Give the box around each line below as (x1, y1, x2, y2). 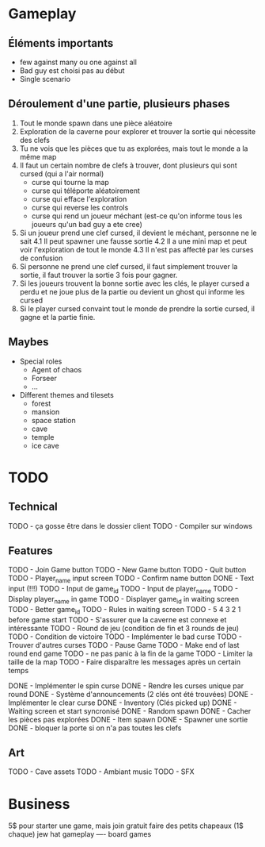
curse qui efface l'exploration (31, 194, 127, 203)
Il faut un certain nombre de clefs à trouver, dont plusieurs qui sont (19, 160, 237, 170)
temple (31, 432, 55, 441)
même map (19, 152, 57, 161)
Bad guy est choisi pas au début (19, 66, 125, 75)
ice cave (31, 441, 59, 450)
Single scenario (19, 75, 71, 83)
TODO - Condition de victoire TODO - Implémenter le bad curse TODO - (8, 632, 243, 641)
